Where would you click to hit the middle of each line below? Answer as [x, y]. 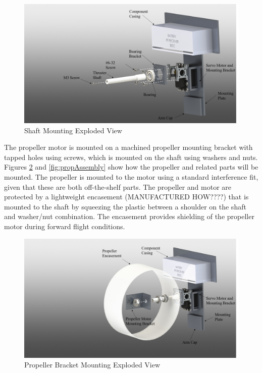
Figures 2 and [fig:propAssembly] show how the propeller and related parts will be [131, 167]
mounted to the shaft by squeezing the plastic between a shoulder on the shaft [125, 206]
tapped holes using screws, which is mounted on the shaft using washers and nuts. [131, 157]
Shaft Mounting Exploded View [73, 130]
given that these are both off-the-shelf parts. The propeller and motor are [118, 186]
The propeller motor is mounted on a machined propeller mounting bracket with [128, 147]
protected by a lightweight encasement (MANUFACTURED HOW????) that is [126, 197]
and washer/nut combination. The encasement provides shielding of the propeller [129, 216]
